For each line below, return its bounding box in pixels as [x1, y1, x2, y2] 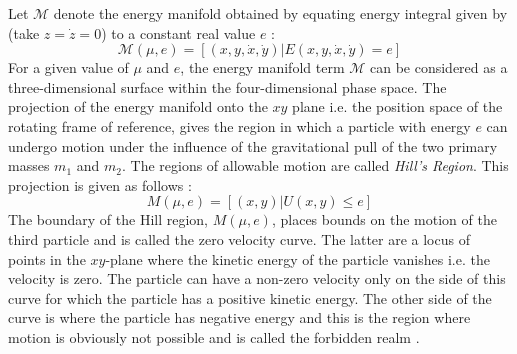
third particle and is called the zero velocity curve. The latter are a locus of [8, 228, 470, 249]
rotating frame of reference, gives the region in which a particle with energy [8, 115, 471, 136]
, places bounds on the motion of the [271, 209, 497, 230]
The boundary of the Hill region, [8, 209, 209, 230]
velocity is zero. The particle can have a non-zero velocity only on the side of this [8, 268, 506, 289]
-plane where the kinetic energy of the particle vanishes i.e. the [105, 248, 490, 269]
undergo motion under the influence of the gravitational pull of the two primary [8, 135, 498, 156]
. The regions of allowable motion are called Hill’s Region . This [121, 155, 509, 176]
